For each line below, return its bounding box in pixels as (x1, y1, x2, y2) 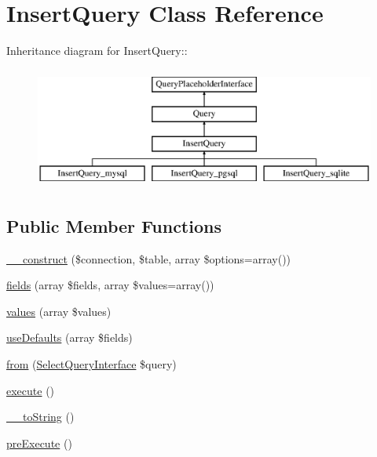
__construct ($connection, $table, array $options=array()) (6, 250, 291, 267)
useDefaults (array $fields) (6, 329, 133, 346)
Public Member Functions (6, 213, 221, 238)
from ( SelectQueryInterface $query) (6, 356, 177, 372)
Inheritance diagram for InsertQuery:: (6, 42, 188, 59)
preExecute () (6, 434, 72, 451)
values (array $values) (6, 303, 112, 319)
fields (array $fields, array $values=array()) (6, 277, 214, 293)
